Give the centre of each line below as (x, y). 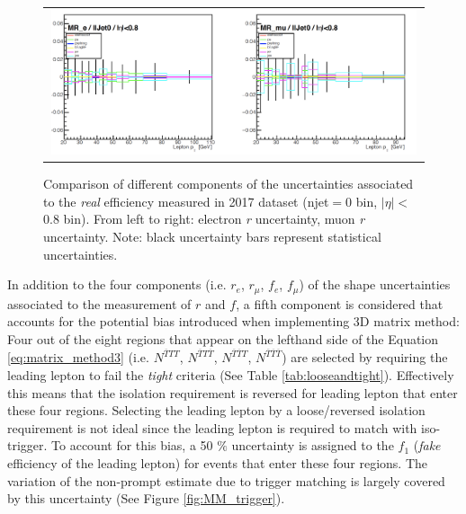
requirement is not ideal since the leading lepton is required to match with (212, 427)
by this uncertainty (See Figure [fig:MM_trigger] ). (146, 498)
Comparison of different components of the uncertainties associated (229, 184)
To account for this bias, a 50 (132, 445)
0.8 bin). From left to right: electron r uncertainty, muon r (204, 219)
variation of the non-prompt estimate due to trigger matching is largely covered (226, 480)
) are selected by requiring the (365, 357)
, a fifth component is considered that (340, 303)
